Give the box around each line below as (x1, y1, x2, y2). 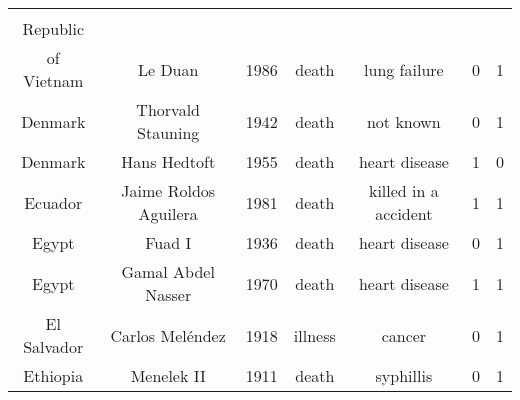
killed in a (368, 179, 439, 202)
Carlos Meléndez (110, 323, 226, 347)
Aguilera (138, 202, 198, 225)
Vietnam (23, 69, 84, 92)
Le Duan (137, 57, 199, 81)
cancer (381, 323, 427, 347)
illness (293, 323, 336, 347)
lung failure (364, 57, 444, 81)
